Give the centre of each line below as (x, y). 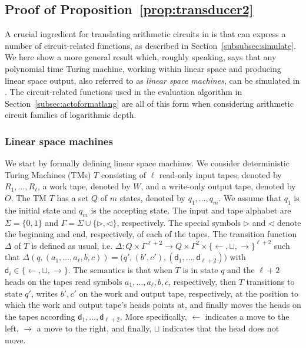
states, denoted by (152, 197)
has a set (73, 197)
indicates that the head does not (221, 328)
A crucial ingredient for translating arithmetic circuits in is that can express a (145, 34)
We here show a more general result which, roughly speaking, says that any (141, 57)
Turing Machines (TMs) (48, 174)
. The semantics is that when (120, 270)
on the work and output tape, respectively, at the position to (189, 293)
